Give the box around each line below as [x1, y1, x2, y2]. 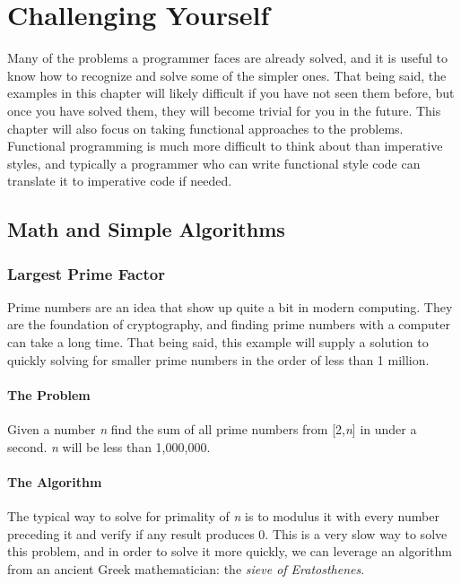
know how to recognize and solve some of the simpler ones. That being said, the [7, 65, 447, 84]
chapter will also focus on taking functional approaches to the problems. [7, 118, 404, 137]
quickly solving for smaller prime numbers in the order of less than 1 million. [7, 350, 430, 369]
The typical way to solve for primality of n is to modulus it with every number [7, 507, 439, 526]
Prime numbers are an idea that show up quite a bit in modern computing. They [7, 297, 453, 316]
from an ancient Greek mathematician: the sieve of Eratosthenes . [7, 559, 365, 578]
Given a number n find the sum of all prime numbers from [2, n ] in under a [7, 420, 417, 439]
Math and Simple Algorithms [7, 215, 285, 243]
